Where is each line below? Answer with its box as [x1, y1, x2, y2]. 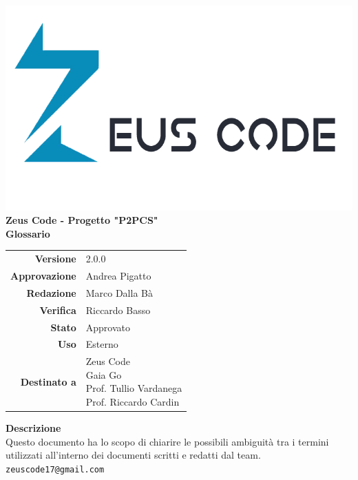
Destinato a [20, 374, 76, 388]
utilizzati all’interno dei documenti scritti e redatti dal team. [6, 448, 261, 462]
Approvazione [10, 269, 76, 283]
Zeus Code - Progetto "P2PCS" [6, 213, 158, 227]
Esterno [85, 337, 118, 351]
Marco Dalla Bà [85, 285, 153, 300]
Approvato [85, 320, 130, 334]
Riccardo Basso [85, 302, 151, 317]
